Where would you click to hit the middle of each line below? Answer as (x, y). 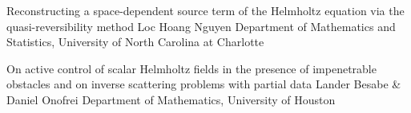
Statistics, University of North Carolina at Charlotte (135, 42)
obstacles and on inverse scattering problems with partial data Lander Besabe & (204, 84)
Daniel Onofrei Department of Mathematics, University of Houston (171, 99)
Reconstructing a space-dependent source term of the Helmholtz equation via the (205, 10)
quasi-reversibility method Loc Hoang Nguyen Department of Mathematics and (201, 26)
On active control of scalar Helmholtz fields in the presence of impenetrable (191, 68)
